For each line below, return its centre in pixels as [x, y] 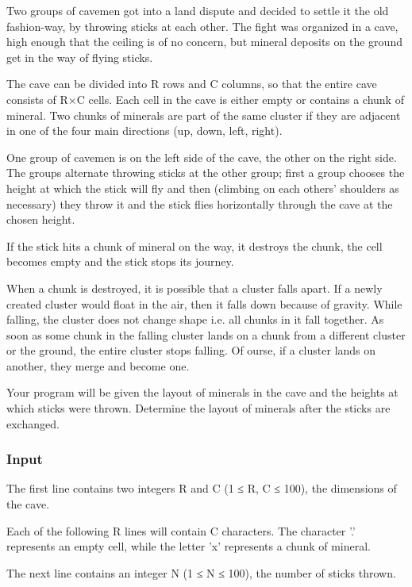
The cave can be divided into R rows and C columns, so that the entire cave [192, 84]
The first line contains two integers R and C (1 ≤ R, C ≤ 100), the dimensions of [202, 488]
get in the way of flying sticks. [80, 57]
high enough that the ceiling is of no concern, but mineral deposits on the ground [204, 42]
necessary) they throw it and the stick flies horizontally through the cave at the [200, 203]
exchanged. [33, 423]
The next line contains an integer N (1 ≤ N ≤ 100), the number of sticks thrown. [201, 572]
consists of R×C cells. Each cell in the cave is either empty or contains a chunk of [205, 99]
